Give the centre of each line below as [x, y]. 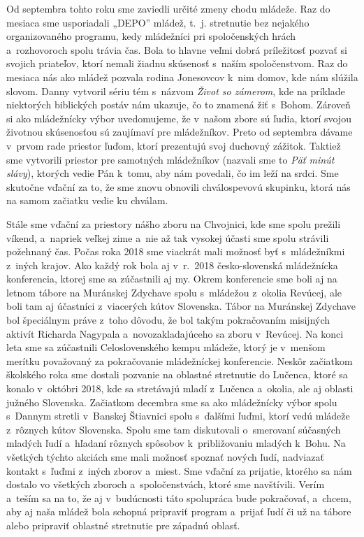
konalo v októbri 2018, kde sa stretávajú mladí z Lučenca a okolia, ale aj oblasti [180, 388]
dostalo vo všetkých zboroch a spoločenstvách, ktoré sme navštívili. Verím [166, 484]
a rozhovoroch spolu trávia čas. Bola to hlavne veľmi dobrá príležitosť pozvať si [177, 49]
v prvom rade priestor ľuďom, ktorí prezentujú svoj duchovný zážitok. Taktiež [174, 145]
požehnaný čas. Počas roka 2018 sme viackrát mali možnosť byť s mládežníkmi [176, 251]
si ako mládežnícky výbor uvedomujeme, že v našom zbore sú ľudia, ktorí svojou [179, 118]
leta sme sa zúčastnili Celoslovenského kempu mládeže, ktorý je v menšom [166, 347]
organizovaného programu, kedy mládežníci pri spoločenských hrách [151, 36]
